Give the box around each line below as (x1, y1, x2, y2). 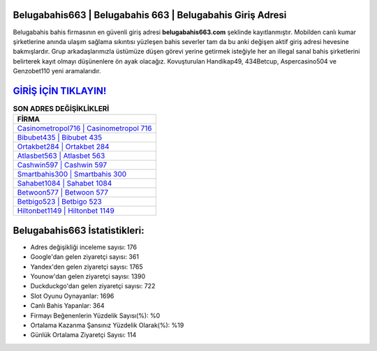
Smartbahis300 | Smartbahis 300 (17, 170, 127, 179)
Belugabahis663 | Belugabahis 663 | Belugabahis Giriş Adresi (13, 9, 287, 21)
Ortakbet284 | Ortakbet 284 (17, 142, 110, 151)
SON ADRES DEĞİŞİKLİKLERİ (13, 104, 110, 114)
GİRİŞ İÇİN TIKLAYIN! (13, 84, 107, 97)
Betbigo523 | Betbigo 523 (17, 197, 103, 207)
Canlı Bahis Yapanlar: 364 (30, 301, 105, 310)
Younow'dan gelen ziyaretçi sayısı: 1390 (30, 272, 146, 281)
